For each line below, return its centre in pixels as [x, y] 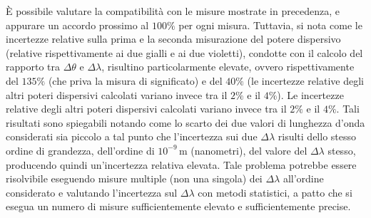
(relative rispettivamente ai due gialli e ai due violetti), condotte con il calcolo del [184, 52]
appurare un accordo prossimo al [77, 25]
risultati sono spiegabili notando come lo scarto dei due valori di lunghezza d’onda [185, 122]
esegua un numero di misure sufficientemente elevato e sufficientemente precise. [178, 206]
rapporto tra [33, 67]
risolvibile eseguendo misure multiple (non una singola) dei [134, 178]
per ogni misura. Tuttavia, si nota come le [270, 25]
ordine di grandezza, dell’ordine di [80, 150]
